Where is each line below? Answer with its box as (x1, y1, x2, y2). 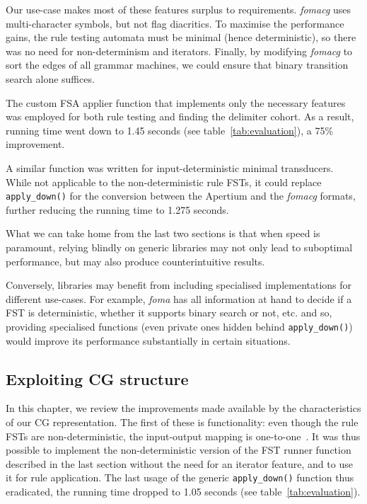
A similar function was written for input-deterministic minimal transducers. (6, 160, 334, 175)
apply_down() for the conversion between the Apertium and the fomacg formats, (6, 188, 356, 203)
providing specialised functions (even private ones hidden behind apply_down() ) (6, 319, 353, 333)
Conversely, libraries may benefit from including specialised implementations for (6, 277, 352, 292)
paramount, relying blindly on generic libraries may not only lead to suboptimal (6, 239, 353, 254)
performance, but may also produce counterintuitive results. (6, 253, 265, 268)
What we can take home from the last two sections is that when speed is (6, 226, 320, 241)
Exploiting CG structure (6, 367, 189, 389)
